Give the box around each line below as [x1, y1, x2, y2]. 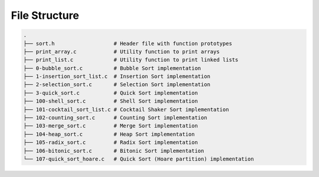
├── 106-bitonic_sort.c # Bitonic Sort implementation [23, 147, 204, 154]
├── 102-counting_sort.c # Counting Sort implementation [23, 114, 207, 121]
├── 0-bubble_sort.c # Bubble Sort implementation [23, 65, 201, 71]
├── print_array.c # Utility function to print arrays [23, 48, 220, 55]
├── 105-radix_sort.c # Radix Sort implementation [23, 139, 198, 146]
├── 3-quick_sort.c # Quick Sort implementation [23, 89, 198, 96]
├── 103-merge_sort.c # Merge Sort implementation [23, 123, 198, 129]
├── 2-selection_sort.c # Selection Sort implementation [23, 81, 211, 88]
